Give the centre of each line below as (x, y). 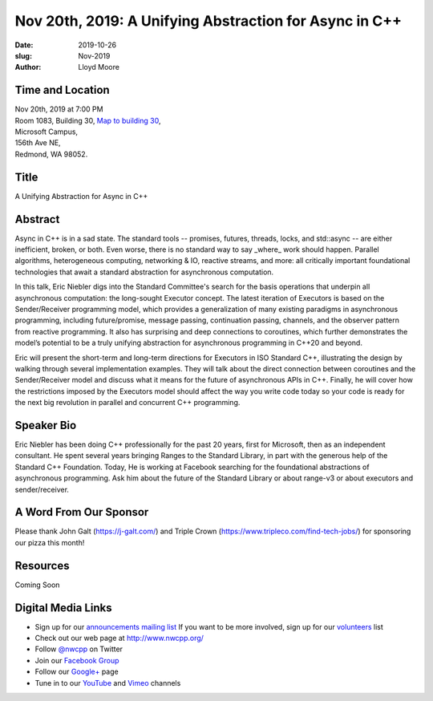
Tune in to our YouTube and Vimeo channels (108, 683)
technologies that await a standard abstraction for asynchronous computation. (144, 272)
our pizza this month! (50, 542)
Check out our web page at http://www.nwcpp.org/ (119, 638)
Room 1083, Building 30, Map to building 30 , (88, 120)
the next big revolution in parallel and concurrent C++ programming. (127, 403)
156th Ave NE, (38, 143)
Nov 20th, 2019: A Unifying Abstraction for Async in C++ (208, 21)
